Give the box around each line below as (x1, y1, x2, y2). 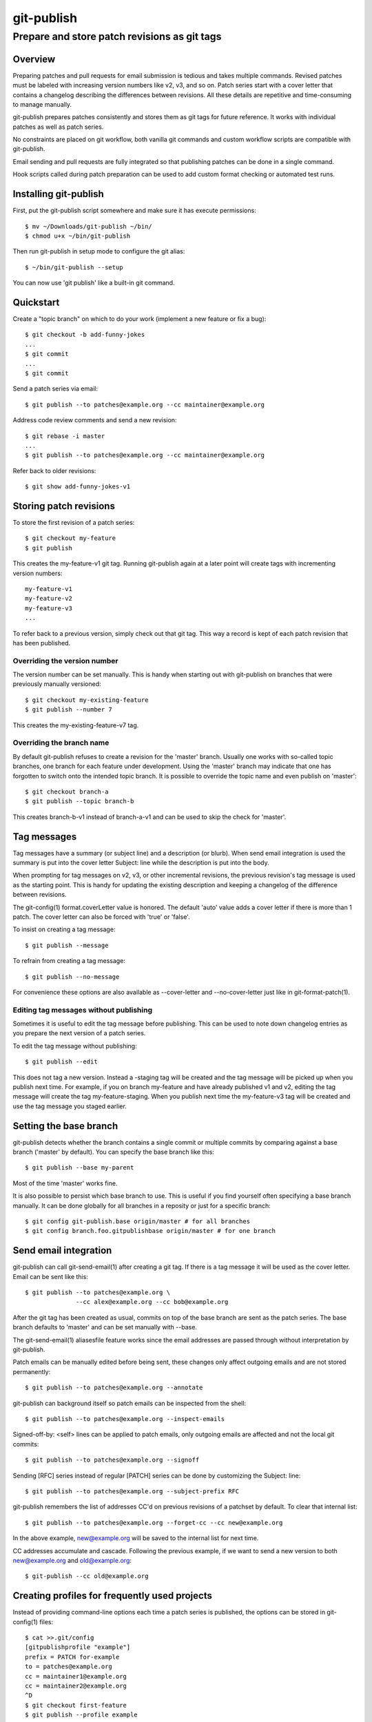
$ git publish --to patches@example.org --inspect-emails (25, 1415, 225, 1422)
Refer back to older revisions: (12, 466, 96, 475)
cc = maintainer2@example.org (25, 1681, 127, 1690)
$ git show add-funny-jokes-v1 (25, 483, 131, 490)
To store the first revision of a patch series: (12, 518, 135, 526)
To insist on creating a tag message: (12, 925, 116, 933)
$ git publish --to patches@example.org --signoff (25, 1456, 200, 1464)
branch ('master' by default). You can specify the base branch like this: (12, 1148, 215, 1156)
